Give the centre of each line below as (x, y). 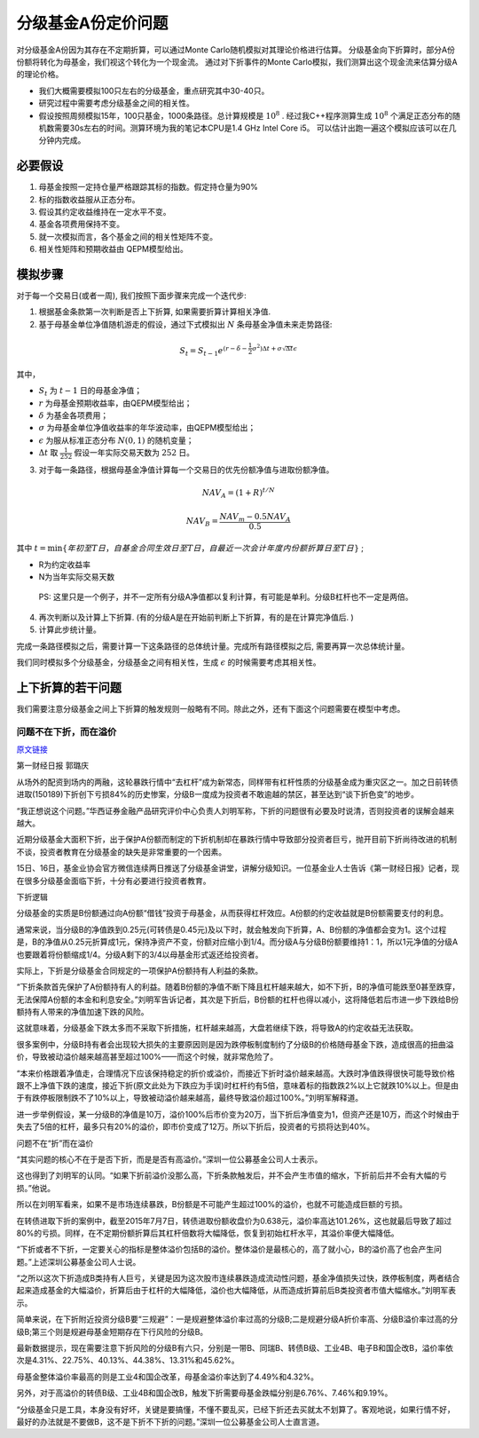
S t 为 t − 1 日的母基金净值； (90, 392)
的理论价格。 (40, 75)
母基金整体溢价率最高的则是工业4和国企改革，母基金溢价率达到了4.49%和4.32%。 (168, 1377)
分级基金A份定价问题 (92, 23)
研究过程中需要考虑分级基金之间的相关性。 (116, 103)
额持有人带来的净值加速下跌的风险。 (82, 1012)
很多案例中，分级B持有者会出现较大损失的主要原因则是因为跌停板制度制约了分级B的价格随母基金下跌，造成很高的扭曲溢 (235, 1044)
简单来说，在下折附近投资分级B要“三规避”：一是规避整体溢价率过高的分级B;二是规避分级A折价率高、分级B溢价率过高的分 (237, 1319)
